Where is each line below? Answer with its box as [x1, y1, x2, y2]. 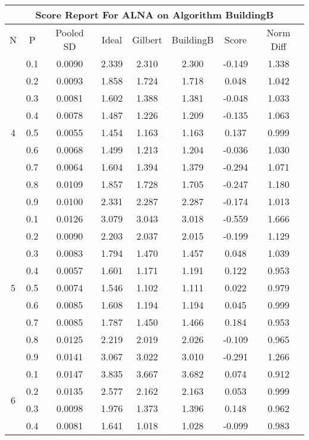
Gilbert [132, 32, 162, 46]
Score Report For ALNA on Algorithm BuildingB [35, 8, 274, 21]
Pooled [55, 26, 84, 39]
